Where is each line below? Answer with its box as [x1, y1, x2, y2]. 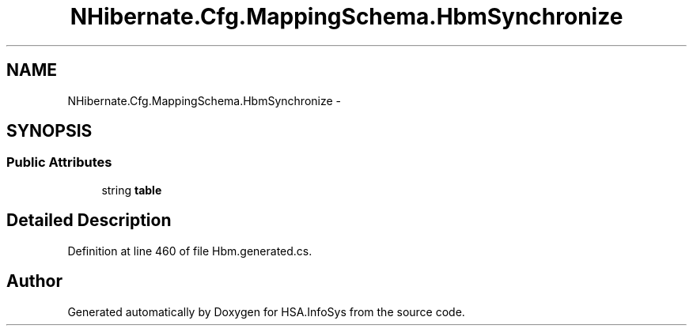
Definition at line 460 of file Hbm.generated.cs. [67, 243, 312, 258]
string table [101, 183, 162, 197]
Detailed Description [6, 210, 172, 231]
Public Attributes [6, 154, 112, 171]
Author [6, 271, 62, 292]
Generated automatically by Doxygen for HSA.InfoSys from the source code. [67, 304, 465, 319]
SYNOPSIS [6, 121, 93, 141]
